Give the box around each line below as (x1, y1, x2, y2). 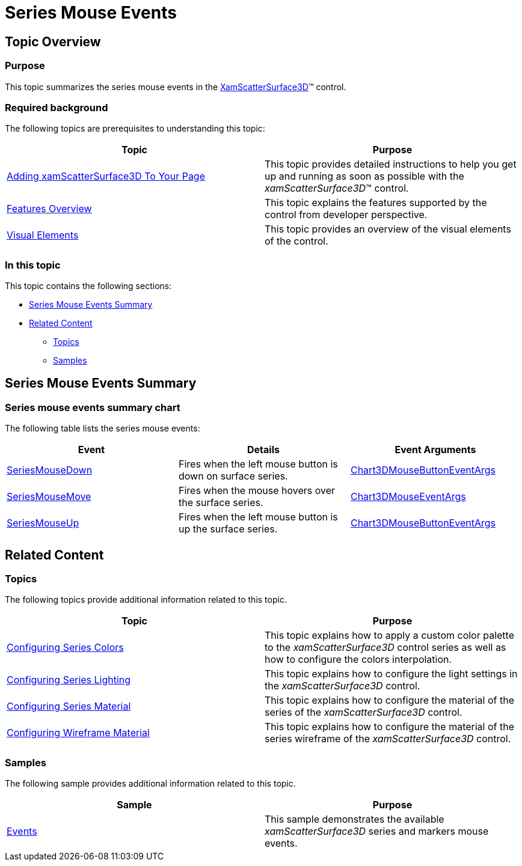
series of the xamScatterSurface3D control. (265, 706, 462, 719)
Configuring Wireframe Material (7, 727, 150, 739)
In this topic (5, 258, 61, 271)
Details (247, 444, 280, 456)
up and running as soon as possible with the (265, 170, 464, 183)
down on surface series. (178, 470, 288, 483)
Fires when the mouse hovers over (178, 484, 336, 497)
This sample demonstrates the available (265, 813, 444, 826)
